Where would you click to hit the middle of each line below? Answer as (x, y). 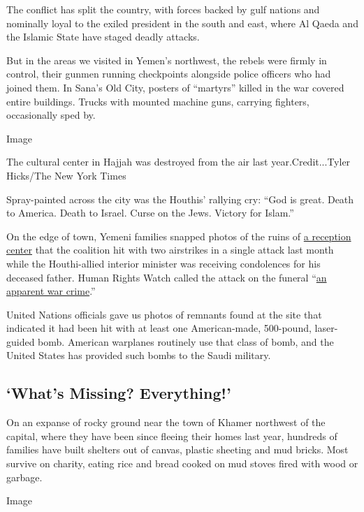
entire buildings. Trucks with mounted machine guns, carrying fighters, (158, 101)
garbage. (24, 477)
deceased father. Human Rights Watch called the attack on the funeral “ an (167, 277)
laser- (326, 328)
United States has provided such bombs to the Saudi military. (139, 355)
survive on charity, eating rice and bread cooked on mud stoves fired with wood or (182, 463)
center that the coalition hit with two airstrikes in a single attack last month (170, 250)
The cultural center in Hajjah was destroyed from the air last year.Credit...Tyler (179, 162)
